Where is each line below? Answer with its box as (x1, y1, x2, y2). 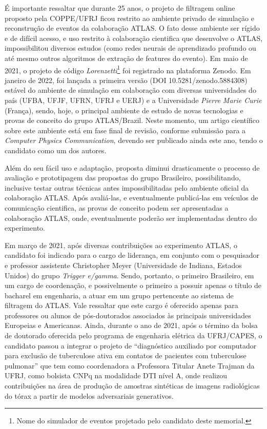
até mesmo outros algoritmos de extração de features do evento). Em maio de (5, 52, 248, 63)
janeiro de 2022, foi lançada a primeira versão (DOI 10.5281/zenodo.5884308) (5, 74, 248, 85)
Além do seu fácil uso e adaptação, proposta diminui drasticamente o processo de (5, 162, 260, 173)
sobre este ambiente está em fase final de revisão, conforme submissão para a (5, 125, 246, 135)
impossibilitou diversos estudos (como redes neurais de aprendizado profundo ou (5, 43, 256, 53)
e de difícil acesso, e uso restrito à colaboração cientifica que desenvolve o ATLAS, (5, 32, 263, 43)
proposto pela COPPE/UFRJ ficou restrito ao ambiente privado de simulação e (5, 12, 254, 23)
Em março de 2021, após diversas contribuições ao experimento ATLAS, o (5, 239, 237, 250)
